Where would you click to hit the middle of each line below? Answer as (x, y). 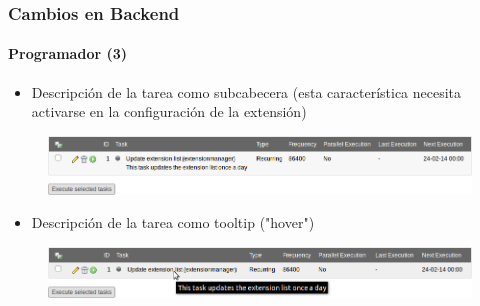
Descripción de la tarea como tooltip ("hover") (173, 222)
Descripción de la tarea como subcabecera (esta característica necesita (246, 91)
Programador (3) (67, 53)
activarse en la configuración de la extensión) (169, 111)
